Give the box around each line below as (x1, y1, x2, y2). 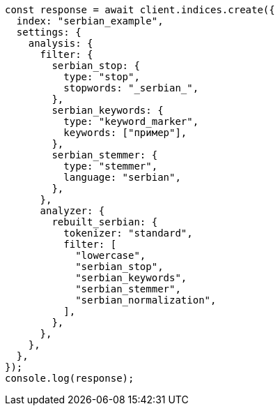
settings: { (16, 27, 81, 38)
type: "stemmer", (63, 160, 158, 172)
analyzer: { (40, 205, 105, 216)
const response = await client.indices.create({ (5, 4, 275, 15)
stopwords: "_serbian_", (63, 82, 199, 94)
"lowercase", (75, 250, 146, 261)
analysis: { (28, 38, 93, 49)
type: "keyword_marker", (63, 116, 199, 127)
